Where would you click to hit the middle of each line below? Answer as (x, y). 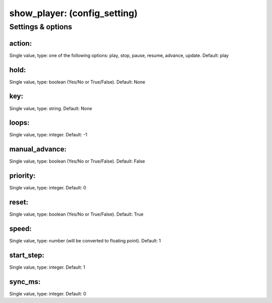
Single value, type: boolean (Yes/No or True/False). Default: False (77, 161)
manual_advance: (38, 149)
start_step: (27, 255)
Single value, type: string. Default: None (51, 108)
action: (21, 43)
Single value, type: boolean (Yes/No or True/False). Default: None (77, 82)
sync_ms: (25, 282)
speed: (21, 229)
